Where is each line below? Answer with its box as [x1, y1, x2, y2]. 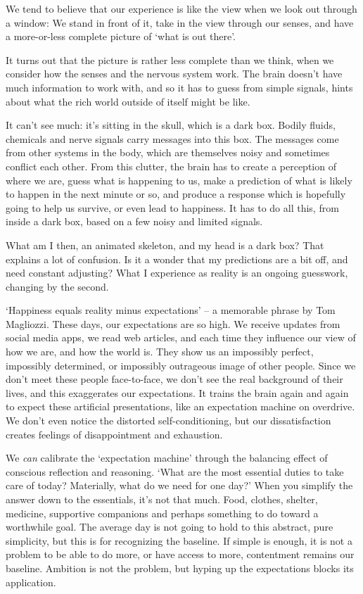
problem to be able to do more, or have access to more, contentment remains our [6, 547, 355, 562]
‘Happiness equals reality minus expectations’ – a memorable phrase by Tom [6, 303, 336, 317]
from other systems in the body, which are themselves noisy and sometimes [6, 145, 330, 160]
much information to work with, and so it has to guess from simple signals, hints [6, 80, 353, 94]
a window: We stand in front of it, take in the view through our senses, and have [6, 15, 354, 30]
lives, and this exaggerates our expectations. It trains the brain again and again [6, 385, 349, 400]
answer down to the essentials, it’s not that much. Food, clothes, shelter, [6, 492, 318, 506]
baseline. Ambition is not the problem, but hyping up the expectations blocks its [6, 560, 354, 575]
